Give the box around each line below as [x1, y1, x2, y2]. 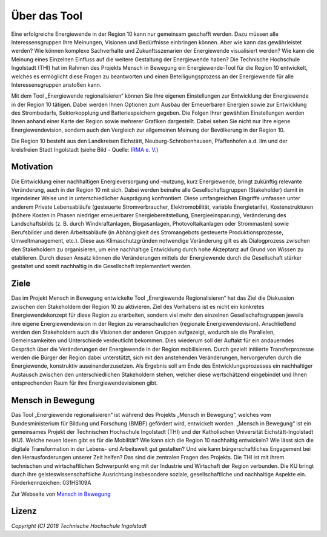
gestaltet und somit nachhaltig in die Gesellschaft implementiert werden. [11, 263, 192, 270]
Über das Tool [11, 9, 83, 22]
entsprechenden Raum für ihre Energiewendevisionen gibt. [11, 379, 158, 387]
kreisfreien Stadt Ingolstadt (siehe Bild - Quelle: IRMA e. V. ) [11, 146, 159, 153]
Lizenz [11, 506, 37, 516]
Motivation [11, 161, 53, 172]
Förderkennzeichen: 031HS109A [11, 479, 91, 487]
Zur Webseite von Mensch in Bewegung [11, 490, 111, 498]
